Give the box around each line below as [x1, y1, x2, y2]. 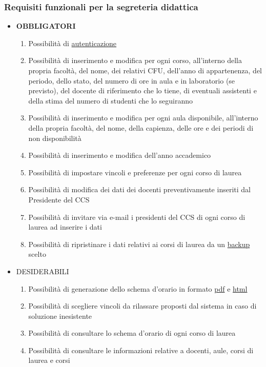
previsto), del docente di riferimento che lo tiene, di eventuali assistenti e [28, 85, 257, 96]
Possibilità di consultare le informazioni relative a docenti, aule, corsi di [28, 344, 254, 355]
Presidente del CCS [28, 194, 90, 205]
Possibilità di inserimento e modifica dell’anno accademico [28, 150, 211, 160]
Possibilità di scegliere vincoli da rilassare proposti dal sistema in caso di [28, 300, 257, 311]
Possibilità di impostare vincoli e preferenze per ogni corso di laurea [28, 167, 242, 177]
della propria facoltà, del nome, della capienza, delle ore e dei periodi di [28, 122, 254, 133]
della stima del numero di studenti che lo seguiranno [28, 95, 193, 106]
